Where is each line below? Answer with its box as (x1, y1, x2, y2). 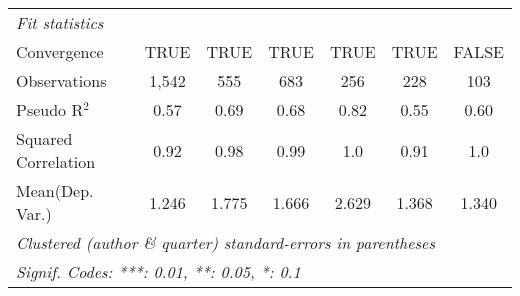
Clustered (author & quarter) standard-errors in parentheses (16, 231, 435, 254)
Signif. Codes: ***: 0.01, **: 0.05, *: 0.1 (16, 260, 301, 283)
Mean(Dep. (16, 179, 94, 202)
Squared (16, 127, 73, 150)
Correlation (16, 150, 96, 173)
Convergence (16, 40, 104, 63)
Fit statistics (16, 11, 104, 34)
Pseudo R (16, 98, 84, 121)
